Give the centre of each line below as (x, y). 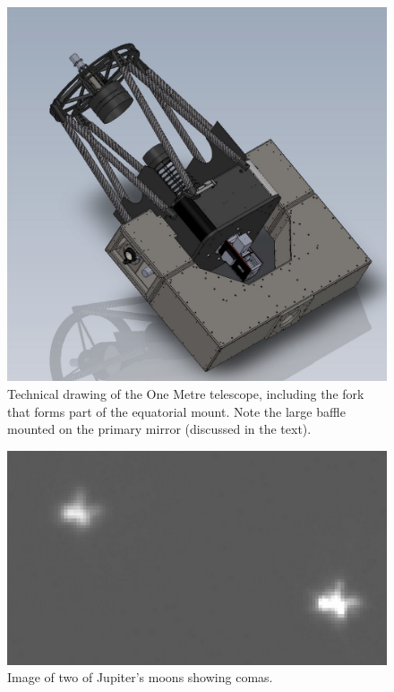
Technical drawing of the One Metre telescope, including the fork (186, 393)
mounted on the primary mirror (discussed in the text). (159, 429)
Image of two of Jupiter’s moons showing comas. (140, 677)
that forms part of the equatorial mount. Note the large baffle (176, 411)
